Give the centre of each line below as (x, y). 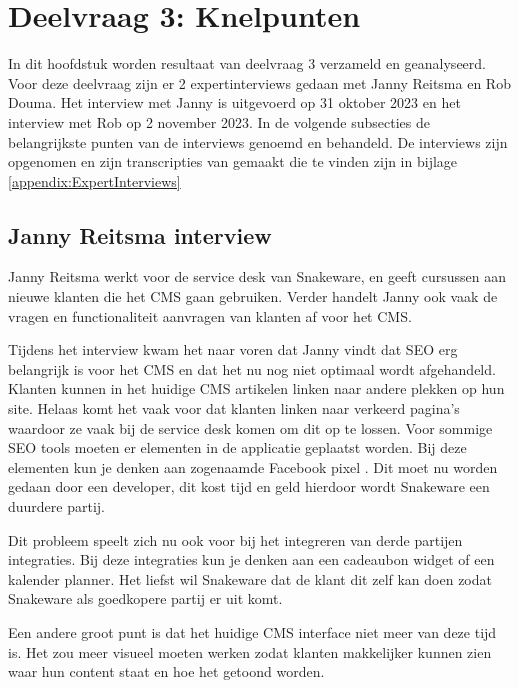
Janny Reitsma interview (140, 234)
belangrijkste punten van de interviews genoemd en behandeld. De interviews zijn (258, 141)
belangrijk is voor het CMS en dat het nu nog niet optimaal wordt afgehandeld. (252, 368)
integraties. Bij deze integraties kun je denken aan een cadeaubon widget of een (251, 559)
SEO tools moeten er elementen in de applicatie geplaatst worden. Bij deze (237, 447)
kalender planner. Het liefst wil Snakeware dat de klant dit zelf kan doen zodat (250, 578)
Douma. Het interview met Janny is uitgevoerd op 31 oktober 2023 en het (234, 102)
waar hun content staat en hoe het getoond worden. (166, 671)
